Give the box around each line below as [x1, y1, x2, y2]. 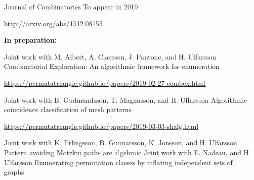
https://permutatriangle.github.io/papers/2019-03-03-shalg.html [4, 120, 199, 131]
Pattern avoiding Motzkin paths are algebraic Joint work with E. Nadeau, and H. [4, 147, 251, 157]
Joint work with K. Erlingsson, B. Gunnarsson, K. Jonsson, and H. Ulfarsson [4, 137, 237, 148]
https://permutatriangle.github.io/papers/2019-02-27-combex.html [4, 77, 206, 88]
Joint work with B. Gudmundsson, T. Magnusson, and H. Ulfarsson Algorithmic [4, 94, 247, 105]
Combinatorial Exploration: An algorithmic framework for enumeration [4, 61, 220, 71]
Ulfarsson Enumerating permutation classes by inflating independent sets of [4, 157, 233, 167]
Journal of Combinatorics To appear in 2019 [4, 1, 138, 11]
